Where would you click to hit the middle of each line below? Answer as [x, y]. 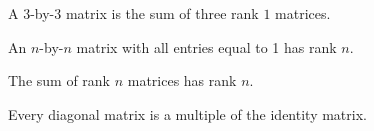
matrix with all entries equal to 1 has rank [206, 46]
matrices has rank [182, 80]
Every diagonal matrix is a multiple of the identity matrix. [187, 113]
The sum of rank [59, 80]
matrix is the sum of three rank [162, 13]
